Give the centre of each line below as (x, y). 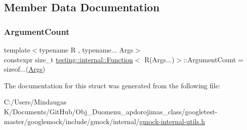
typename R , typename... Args (86, 50)
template (17, 50)
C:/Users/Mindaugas (35, 102)
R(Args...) (159, 59)
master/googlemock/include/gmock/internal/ (72, 121)
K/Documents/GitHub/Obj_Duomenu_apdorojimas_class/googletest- (111, 111)
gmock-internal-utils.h (172, 121)
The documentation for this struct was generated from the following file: (112, 85)
